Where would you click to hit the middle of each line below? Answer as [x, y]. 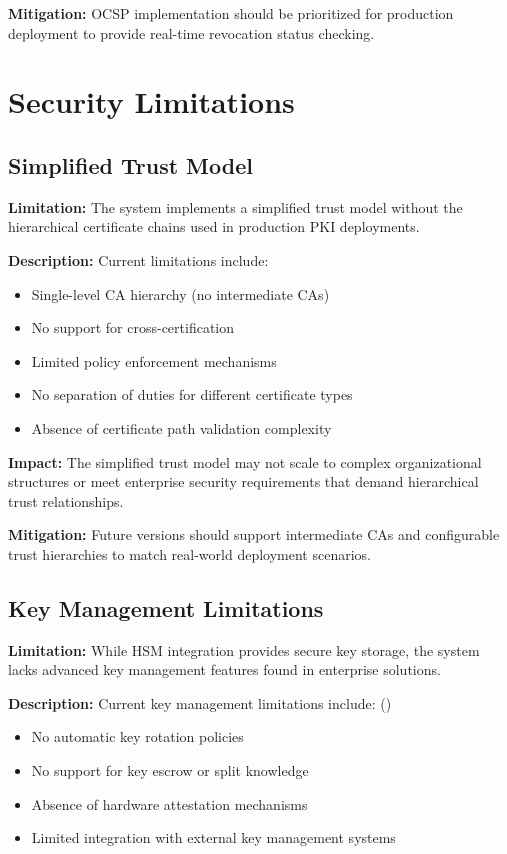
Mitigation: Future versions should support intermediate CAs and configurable [254, 534]
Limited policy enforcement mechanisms [154, 360]
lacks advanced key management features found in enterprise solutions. [224, 669]
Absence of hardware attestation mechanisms [169, 803]
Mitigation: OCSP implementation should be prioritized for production [231, 13]
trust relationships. [66, 500]
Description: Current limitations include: [138, 259]
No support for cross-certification [133, 327]
